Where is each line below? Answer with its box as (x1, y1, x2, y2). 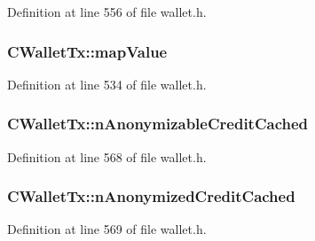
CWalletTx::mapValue (7, 40, 168, 62)
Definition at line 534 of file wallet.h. (7, 74, 207, 93)
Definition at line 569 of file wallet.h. (7, 220, 207, 238)
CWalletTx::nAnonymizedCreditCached (7, 185, 295, 207)
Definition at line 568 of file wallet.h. (7, 147, 207, 166)
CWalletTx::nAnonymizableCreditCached (7, 113, 309, 135)
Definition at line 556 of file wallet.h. (7, 3, 207, 20)
